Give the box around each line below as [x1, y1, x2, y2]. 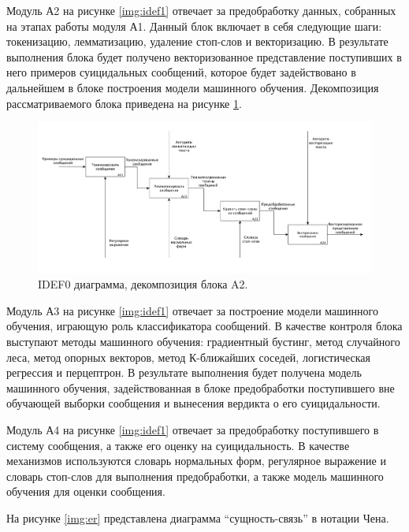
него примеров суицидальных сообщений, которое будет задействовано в [6, 64, 356, 80]
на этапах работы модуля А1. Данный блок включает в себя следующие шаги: [6, 17, 382, 34]
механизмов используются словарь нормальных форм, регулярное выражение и [6, 452, 386, 469]
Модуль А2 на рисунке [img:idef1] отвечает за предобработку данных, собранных [6, 2, 396, 18]
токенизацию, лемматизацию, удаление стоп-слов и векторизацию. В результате [6, 33, 389, 50]
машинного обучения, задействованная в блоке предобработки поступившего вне [6, 379, 395, 396]
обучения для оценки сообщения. [6, 483, 165, 500]
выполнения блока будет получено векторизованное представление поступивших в [6, 48, 402, 65]
